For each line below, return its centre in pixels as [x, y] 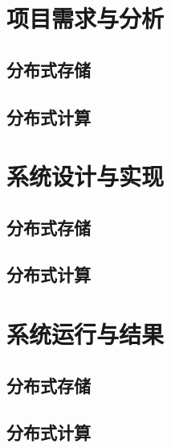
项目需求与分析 [85, 18]
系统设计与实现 [85, 176]
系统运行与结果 [85, 334]
